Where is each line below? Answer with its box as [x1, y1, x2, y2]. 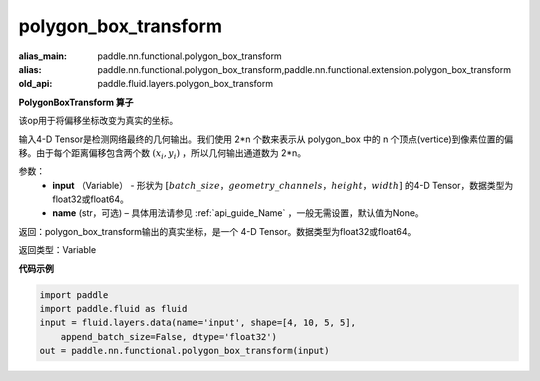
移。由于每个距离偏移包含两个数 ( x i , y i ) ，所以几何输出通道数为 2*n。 [18, 146, 307, 161]
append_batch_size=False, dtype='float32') [60, 331, 277, 342]
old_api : [18, 78, 53, 90]
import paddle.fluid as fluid [39, 303, 188, 314]
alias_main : [18, 50, 67, 62]
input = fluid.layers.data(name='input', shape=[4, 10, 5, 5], [39, 317, 357, 329]
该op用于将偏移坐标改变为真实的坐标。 [18, 115, 179, 127]
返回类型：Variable [18, 244, 97, 256]
